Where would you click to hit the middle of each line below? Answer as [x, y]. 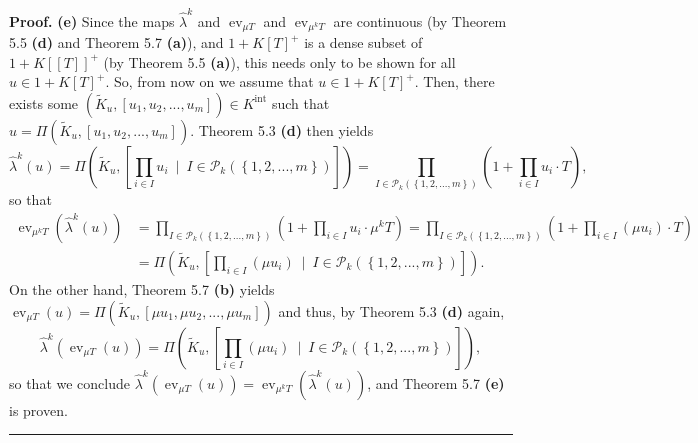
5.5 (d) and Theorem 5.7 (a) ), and [116, 42]
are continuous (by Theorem [420, 20]
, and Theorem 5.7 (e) [436, 382]
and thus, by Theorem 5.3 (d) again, [391, 310]
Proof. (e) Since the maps [92, 20]
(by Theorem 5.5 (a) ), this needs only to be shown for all [279, 61]
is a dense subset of [363, 42]
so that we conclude [70, 382]
